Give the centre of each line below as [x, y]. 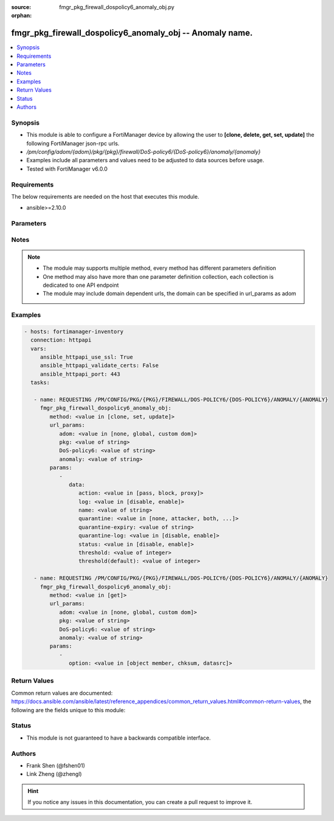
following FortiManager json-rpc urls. [73, 143]
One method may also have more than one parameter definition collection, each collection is [158, 277]
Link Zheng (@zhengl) [54, 774]
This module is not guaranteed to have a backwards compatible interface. [119, 738]
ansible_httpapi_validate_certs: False [99, 366]
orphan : [22, 16]
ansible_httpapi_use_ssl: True [87, 357]
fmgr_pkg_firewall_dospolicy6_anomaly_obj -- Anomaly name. [132, 33]
